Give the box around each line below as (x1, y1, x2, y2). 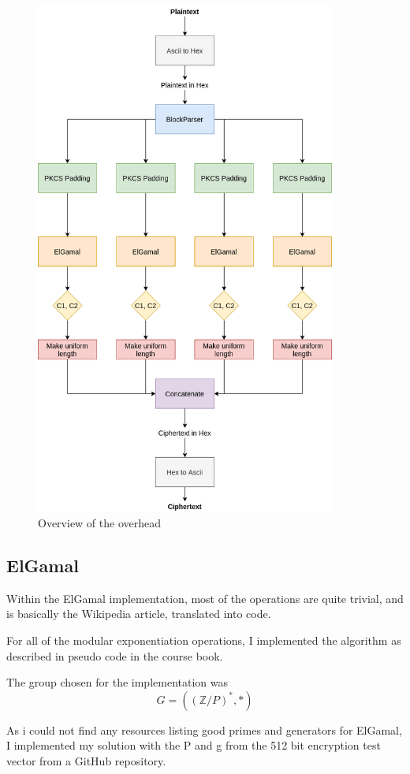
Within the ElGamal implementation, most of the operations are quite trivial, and (6, 590, 404, 606)
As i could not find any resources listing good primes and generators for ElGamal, (6, 721, 402, 738)
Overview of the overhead (38, 515, 162, 531)
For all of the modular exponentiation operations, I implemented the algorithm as (6, 632, 401, 648)
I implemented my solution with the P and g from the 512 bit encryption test (6, 737, 381, 754)
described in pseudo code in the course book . (6, 647, 223, 664)
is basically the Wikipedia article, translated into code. (6, 605, 271, 622)
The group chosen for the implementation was (6, 674, 228, 690)
